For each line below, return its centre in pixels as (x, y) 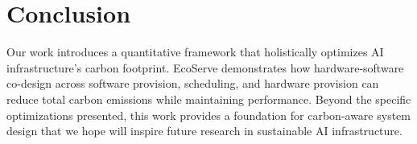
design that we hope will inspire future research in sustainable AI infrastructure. (204, 131)
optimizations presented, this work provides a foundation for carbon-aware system (208, 115)
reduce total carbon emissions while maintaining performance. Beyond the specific (209, 99)
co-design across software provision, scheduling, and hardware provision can (193, 83)
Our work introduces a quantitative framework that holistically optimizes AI (195, 52)
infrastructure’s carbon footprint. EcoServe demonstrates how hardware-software (205, 67)
